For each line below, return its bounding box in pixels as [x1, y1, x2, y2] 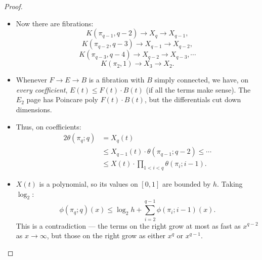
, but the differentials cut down [144, 94, 241, 105]
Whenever [16, 74, 47, 85]
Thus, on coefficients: [16, 121, 81, 132]
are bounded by [162, 179, 211, 189]
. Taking [217, 179, 243, 189]
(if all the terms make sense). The [146, 84, 251, 95]
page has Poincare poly [26, 94, 98, 105]
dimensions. [16, 104, 52, 114]
